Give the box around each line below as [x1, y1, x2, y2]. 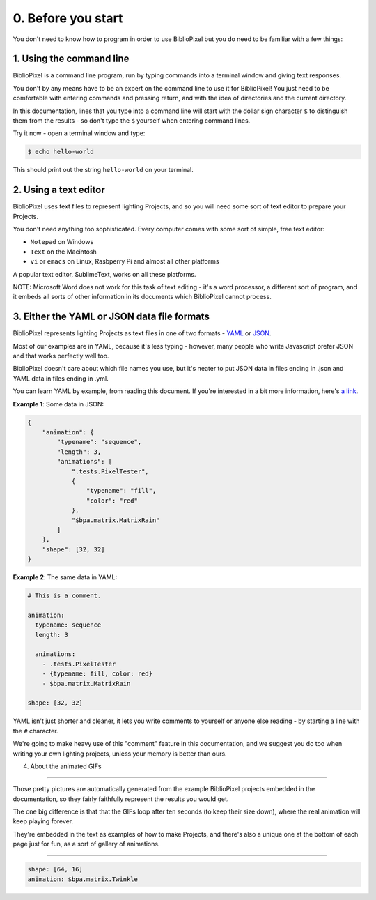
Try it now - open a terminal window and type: [13, 129, 146, 137]
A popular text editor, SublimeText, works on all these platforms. [13, 270, 196, 278]
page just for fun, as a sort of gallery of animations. [13, 840, 160, 848]
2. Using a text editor [13, 184, 105, 196]
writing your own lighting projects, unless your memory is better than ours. [13, 749, 227, 758]
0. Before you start [13, 10, 123, 26]
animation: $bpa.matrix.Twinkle [27, 875, 139, 883]
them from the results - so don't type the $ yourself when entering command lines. [13, 116, 251, 125]
